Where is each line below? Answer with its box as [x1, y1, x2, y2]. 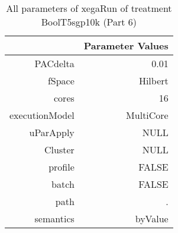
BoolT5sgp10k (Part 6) [41, 15, 137, 29]
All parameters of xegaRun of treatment [6, 1, 172, 15]
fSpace [47, 74, 75, 87]
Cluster [44, 143, 75, 156]
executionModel [9, 108, 75, 122]
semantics [34, 212, 75, 225]
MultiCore [126, 108, 169, 122]
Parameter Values [83, 39, 169, 52]
